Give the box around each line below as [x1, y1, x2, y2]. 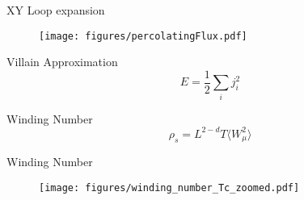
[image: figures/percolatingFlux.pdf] [39, 30, 247, 42]
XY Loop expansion [6, 2, 105, 18]
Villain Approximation [6, 53, 118, 70]
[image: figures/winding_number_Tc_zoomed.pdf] [39, 181, 300, 194]
